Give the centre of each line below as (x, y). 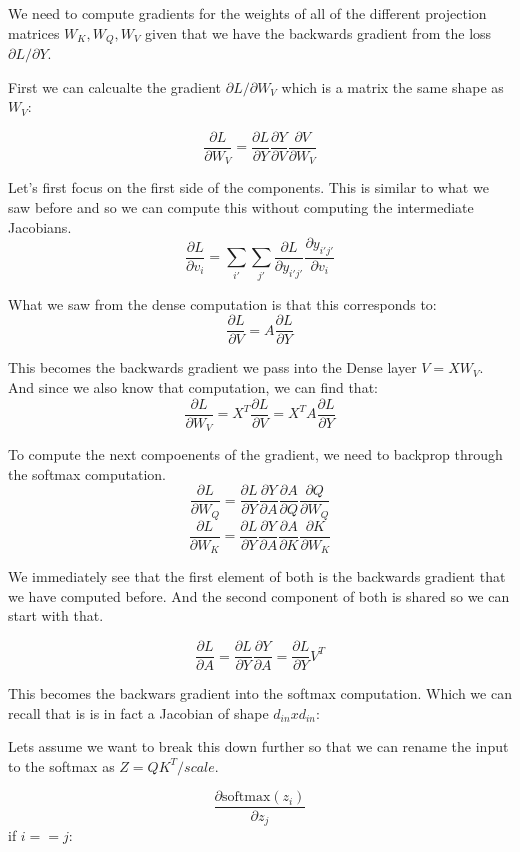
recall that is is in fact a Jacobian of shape (138, 712)
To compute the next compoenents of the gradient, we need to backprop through (255, 454)
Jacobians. (40, 226)
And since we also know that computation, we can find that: (193, 386)
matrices (34, 32)
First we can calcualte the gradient (115, 86)
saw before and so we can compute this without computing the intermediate (241, 206)
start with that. (56, 615)
